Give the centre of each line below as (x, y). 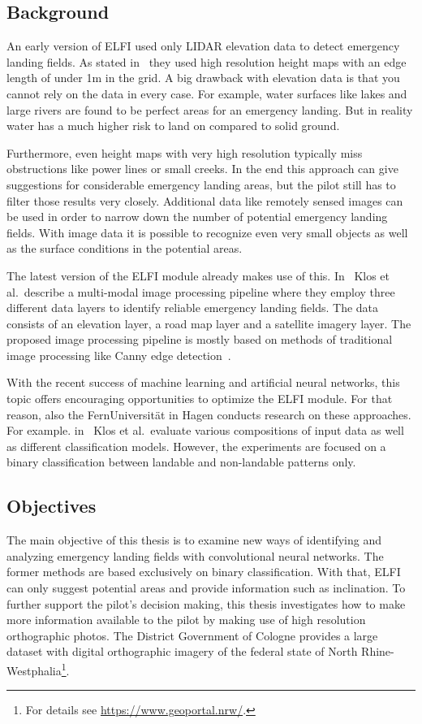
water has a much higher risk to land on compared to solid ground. (173, 126)
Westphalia (34, 670)
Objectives (52, 506)
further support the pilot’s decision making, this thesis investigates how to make (206, 603)
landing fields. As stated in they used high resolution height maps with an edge (207, 61)
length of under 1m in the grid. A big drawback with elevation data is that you (203, 78)
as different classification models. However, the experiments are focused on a (196, 446)
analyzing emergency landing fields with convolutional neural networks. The (195, 555)
